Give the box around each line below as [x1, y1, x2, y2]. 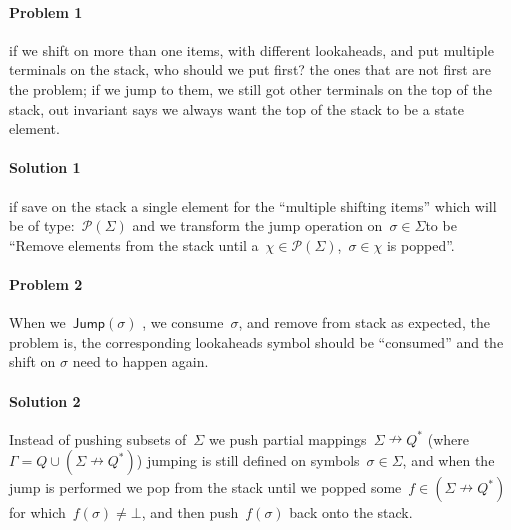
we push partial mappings [208, 428, 367, 449]
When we [9, 312, 66, 333]
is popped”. [386, 234, 455, 255]
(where [427, 428, 469, 449]
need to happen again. [72, 351, 209, 372]
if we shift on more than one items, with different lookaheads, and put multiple [9, 39, 494, 60]
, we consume [142, 312, 224, 333]
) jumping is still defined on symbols [136, 450, 360, 471]
